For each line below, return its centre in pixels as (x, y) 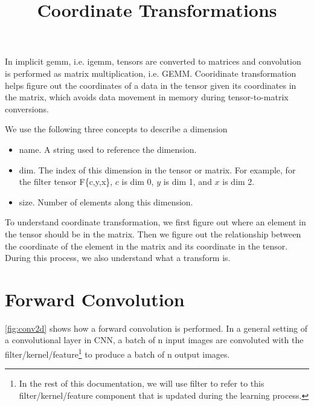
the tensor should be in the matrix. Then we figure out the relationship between (153, 234)
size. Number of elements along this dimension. (106, 201)
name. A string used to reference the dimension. (108, 149)
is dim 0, (138, 182)
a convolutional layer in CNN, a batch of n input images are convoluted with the (154, 340)
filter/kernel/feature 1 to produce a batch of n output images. (117, 353)
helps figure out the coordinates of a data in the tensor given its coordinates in (151, 85)
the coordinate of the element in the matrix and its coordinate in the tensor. (146, 246)
